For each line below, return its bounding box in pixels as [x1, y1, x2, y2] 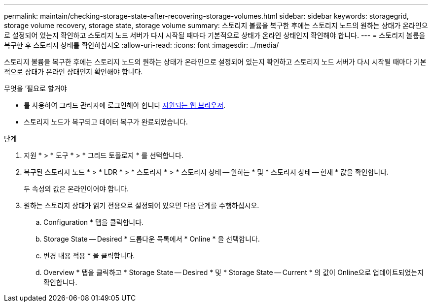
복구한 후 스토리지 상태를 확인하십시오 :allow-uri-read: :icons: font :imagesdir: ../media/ [4, 41, 279, 49]
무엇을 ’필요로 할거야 [4, 84, 67, 92]
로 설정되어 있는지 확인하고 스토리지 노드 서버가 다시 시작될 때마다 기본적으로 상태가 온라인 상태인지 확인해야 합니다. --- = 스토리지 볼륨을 [4, 31, 426, 39]
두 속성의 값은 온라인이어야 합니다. [24, 184, 129, 193]
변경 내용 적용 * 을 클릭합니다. [43, 251, 135, 260]
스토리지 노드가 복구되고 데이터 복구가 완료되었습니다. [24, 118, 188, 126]
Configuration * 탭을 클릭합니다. [43, 218, 144, 226]
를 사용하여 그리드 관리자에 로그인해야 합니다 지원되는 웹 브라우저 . [24, 101, 226, 109]
